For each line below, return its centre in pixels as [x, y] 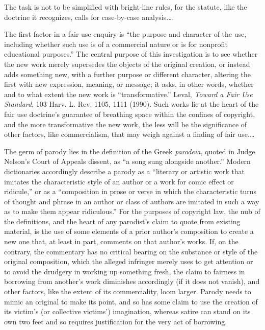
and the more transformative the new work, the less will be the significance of [126, 124]
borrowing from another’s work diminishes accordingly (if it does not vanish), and [132, 281]
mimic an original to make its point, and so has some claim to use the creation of [131, 301]
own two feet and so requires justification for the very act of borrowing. [116, 321]
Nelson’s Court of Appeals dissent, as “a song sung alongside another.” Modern [127, 161]
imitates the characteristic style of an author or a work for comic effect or [119, 181]
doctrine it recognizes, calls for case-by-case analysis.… [89, 17]
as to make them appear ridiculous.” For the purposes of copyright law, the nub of [132, 211]
